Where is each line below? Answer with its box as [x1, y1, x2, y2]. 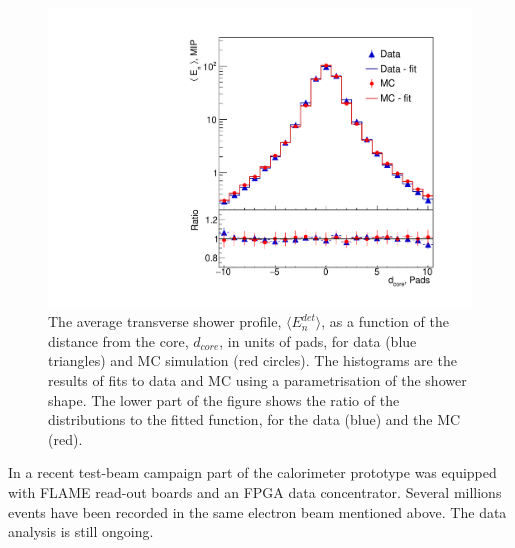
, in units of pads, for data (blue [219, 330, 417, 351]
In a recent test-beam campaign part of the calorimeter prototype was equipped [8, 462, 497, 483]
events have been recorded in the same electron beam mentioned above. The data [8, 501, 507, 522]
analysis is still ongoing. [8, 521, 154, 542]
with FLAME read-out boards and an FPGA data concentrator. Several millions [8, 482, 502, 502]
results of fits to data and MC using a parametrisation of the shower [48, 370, 467, 391]
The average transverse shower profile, [48, 311, 282, 332]
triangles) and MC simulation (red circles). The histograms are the [48, 350, 457, 371]
